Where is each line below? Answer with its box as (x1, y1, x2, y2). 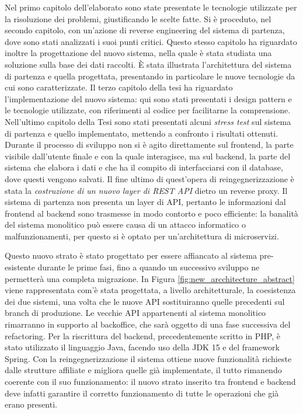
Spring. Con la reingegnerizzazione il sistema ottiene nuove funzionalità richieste (5, 352, 292, 364)
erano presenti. (5, 398, 57, 410)
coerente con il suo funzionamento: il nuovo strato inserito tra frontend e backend (5, 375, 296, 387)
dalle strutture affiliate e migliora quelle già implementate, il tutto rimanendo (5, 364, 282, 376)
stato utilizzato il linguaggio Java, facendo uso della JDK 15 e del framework (5, 341, 280, 353)
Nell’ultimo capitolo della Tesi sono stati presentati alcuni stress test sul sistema (5, 115, 291, 127)
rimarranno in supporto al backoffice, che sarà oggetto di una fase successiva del (5, 318, 291, 330)
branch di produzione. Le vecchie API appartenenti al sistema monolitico (5, 307, 266, 319)
